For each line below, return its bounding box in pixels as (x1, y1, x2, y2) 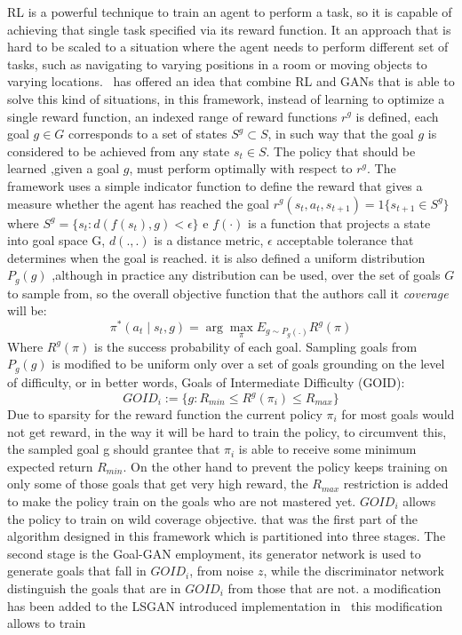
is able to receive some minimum (238, 440, 417, 458)
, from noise (189, 561, 254, 580)
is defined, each (355, 107, 439, 125)
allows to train (7, 614, 86, 632)
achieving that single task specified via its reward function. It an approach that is (7, 20, 451, 38)
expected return (7, 456, 93, 475)
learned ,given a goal (7, 159, 120, 178)
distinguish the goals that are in (7, 578, 181, 597)
